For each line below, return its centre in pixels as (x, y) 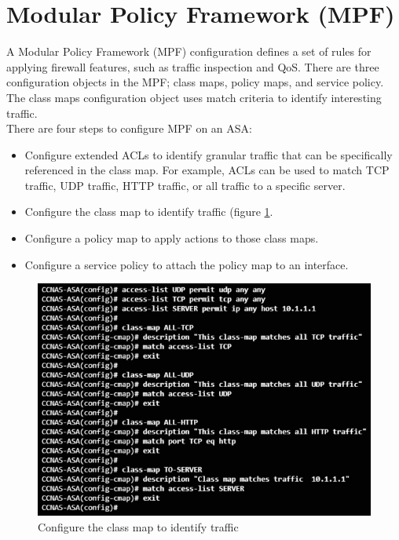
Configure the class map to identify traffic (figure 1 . (149, 212)
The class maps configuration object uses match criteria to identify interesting (194, 97)
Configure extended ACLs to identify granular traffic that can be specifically (209, 154)
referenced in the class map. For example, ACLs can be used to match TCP (207, 170)
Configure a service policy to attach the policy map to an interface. (187, 264)
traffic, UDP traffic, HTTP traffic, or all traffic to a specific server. (185, 185)
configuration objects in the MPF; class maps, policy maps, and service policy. (195, 82)
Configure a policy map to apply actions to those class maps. (172, 238)
